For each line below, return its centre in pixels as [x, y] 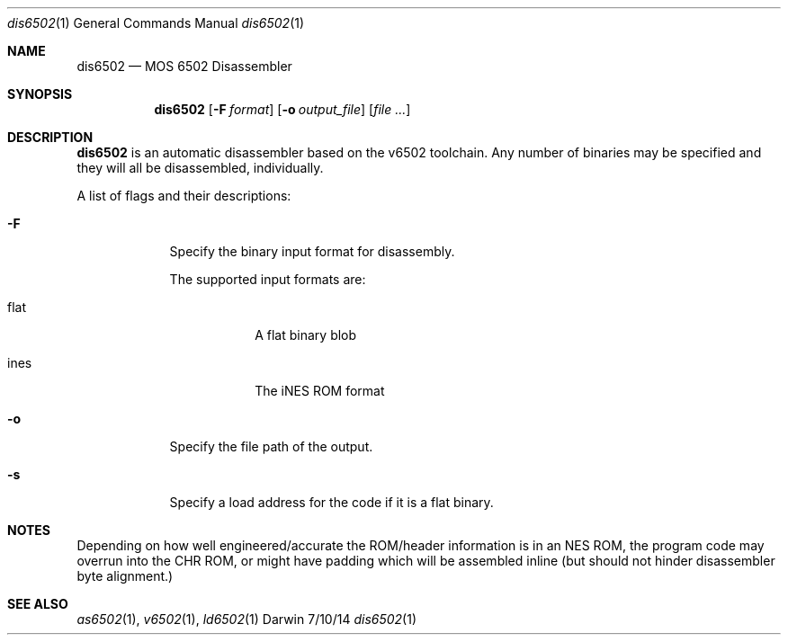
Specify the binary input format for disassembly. [312, 251]
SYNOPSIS [40, 94]
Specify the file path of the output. [271, 446]
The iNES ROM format [320, 391]
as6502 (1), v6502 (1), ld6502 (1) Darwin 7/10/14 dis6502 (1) [247, 619]
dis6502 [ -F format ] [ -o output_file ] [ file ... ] [282, 109]
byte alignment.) [125, 576]
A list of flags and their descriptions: [184, 196]
